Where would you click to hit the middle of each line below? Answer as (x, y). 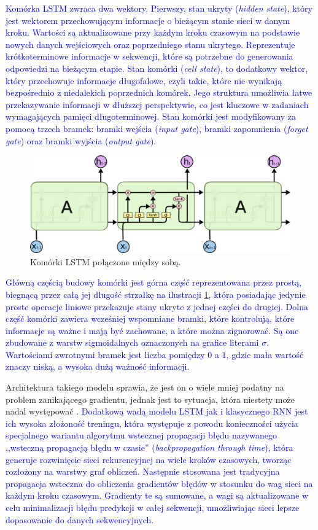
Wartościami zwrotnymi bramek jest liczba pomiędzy (105, 354)
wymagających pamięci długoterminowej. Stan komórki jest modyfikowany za (151, 116)
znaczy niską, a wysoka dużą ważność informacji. (98, 366)
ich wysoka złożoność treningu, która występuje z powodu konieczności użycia (152, 423)
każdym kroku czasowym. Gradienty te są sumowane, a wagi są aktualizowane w (157, 495)
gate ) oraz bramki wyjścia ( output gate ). (81, 140)
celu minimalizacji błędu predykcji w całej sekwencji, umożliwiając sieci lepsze (153, 507)
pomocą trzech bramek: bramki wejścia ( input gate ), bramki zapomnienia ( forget (157, 128)
